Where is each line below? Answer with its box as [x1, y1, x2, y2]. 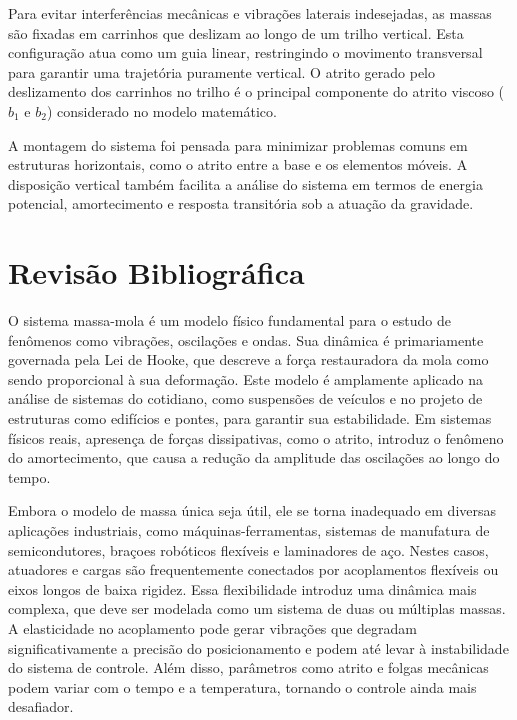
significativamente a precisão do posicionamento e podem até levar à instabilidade [8, 637, 509, 658]
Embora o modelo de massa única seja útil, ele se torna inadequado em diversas [8, 500, 497, 521]
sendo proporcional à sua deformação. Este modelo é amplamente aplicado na [8, 368, 483, 389]
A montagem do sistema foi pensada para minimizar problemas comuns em [8, 134, 468, 155]
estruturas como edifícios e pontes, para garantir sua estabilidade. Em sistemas [8, 408, 492, 429]
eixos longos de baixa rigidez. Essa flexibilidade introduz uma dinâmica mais [8, 578, 477, 599]
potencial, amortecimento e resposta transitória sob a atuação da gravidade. [8, 193, 474, 214]
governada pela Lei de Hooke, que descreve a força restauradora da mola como [8, 349, 489, 370]
